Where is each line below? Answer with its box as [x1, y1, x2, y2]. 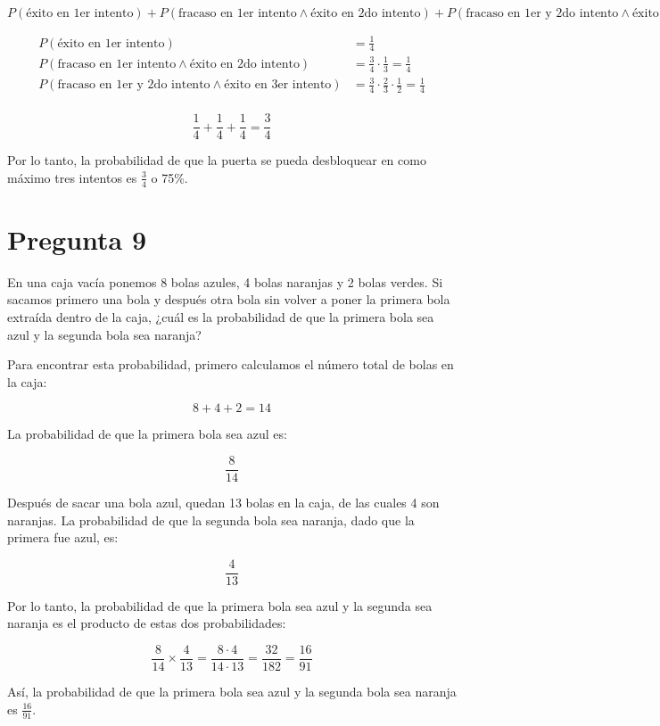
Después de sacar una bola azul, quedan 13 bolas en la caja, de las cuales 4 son [7, 492, 440, 511]
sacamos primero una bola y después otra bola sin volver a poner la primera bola [7, 290, 450, 309]
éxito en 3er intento [224, 78, 332, 92]
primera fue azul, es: [7, 528, 119, 547]
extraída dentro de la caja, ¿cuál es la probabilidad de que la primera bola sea [7, 307, 434, 326]
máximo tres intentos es [7, 168, 137, 186]
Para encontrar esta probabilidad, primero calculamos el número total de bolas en [7, 355, 454, 374]
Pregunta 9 [7, 220, 147, 257]
